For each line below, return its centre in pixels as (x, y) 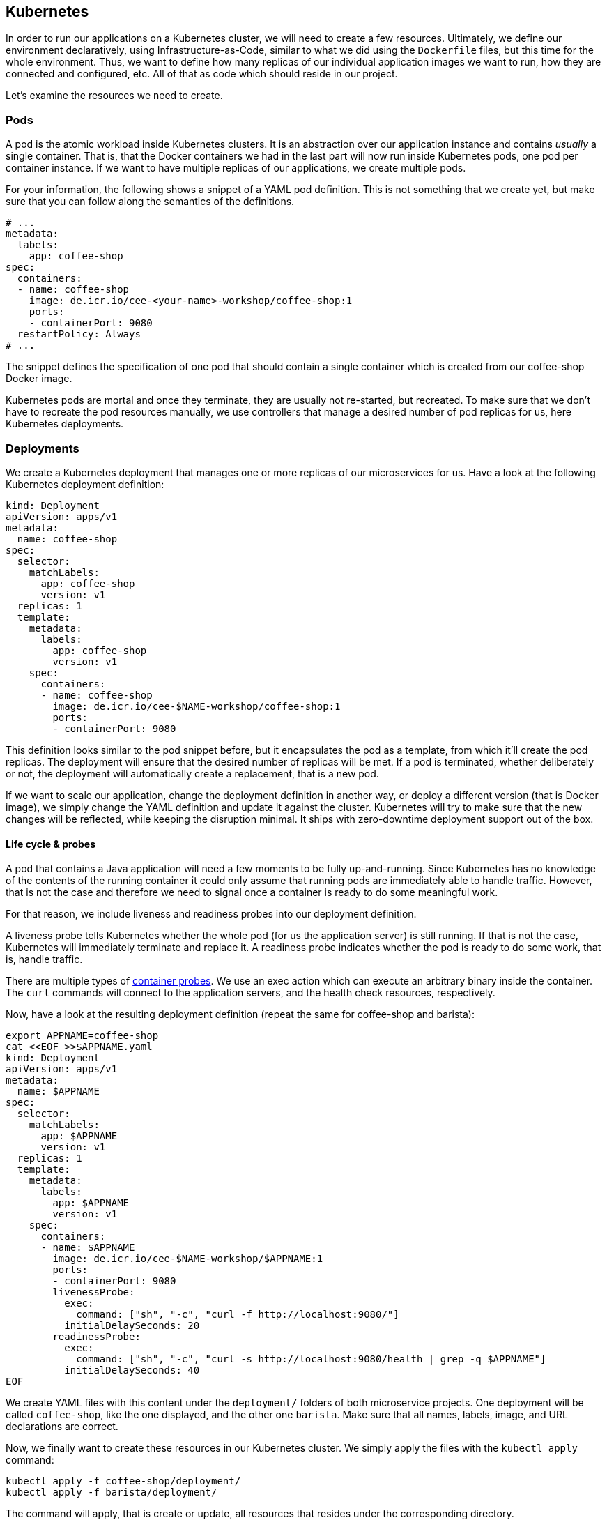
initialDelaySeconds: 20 (132, 1326)
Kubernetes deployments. (65, 424)
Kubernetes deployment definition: (85, 484)
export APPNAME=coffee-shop (82, 1036)
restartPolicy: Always (79, 334)
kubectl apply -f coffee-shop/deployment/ (123, 1481)
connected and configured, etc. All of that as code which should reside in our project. (202, 74)
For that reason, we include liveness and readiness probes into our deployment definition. (211, 914)
